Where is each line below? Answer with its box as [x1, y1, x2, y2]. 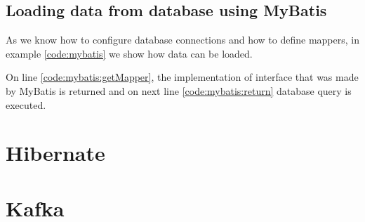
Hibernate [6, 138, 105, 167]
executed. [6, 97, 46, 112]
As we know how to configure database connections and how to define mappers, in [6, 32, 359, 47]
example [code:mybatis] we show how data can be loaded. [6, 46, 253, 60]
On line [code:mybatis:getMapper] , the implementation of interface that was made [6, 70, 359, 84]
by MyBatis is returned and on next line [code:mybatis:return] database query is [6, 83, 352, 98]
